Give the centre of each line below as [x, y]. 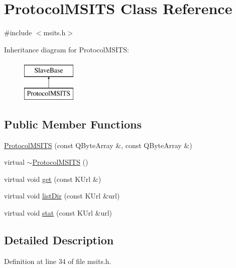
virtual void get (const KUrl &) [53, 179]
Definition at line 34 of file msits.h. [58, 261]
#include [18, 32]
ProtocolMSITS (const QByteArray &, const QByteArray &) [98, 145]
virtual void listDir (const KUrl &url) [62, 196]
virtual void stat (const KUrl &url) [58, 213]
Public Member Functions [73, 124]
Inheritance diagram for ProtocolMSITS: [67, 49]
